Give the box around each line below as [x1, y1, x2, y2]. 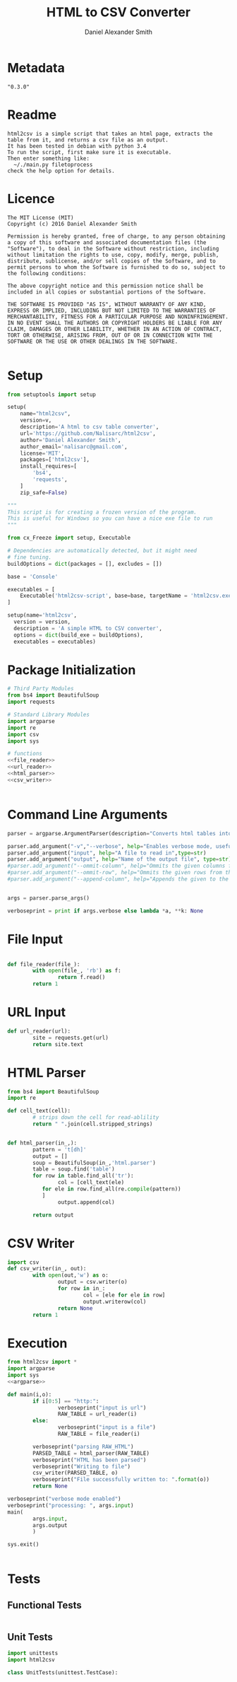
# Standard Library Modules [7, 712, 90, 719]
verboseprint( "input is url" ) [57, 1404, 147, 1411]
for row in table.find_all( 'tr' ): [32, 1172, 134, 1180]
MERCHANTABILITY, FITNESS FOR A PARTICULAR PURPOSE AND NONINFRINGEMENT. [7, 313, 229, 320]
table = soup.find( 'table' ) [32, 1166, 115, 1173]
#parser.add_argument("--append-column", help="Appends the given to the [7, 876, 229, 883]
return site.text [32, 1040, 83, 1048]
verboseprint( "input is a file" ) [57, 1424, 157, 1431]
